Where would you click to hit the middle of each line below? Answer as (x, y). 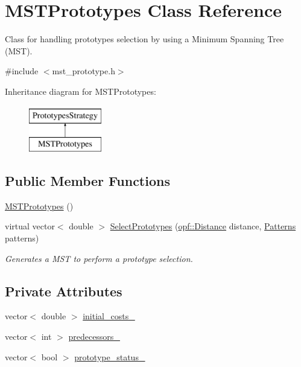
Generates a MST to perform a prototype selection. (99, 258)
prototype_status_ (110, 356)
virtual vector (30, 226)
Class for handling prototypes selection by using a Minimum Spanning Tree (144, 39)
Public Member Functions (87, 181)
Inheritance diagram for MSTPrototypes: (81, 91)
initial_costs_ (109, 316)
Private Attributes (64, 291)
